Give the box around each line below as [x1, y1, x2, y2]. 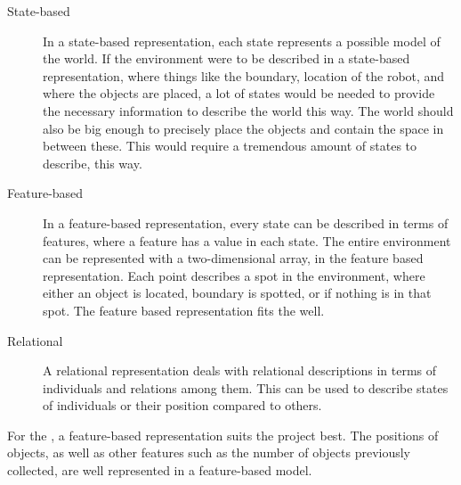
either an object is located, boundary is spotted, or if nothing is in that [43, 284, 432, 302]
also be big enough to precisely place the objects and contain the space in [43, 119, 444, 137]
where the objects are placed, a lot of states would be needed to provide [43, 84, 435, 103]
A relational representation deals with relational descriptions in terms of [43, 361, 437, 380]
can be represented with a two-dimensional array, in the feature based [43, 249, 424, 267]
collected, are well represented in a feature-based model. [7, 461, 312, 480]
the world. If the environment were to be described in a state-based [43, 49, 410, 68]
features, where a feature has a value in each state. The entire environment [43, 231, 451, 250]
